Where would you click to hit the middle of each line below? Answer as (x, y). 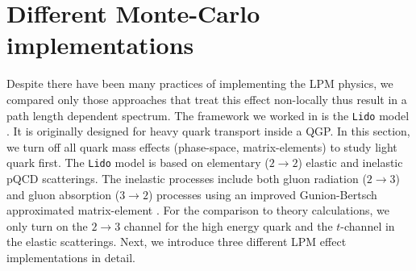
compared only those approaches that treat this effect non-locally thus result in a (207, 99)
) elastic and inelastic (350, 163)
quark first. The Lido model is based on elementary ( (138, 163)
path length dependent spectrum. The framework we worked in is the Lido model (208, 115)
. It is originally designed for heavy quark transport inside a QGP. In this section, (208, 131)
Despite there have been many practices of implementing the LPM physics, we (200, 83)
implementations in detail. (71, 257)
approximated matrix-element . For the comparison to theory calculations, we (198, 210)
